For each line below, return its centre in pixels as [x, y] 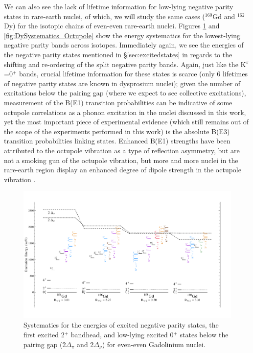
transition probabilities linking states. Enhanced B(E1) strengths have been [117, 141]
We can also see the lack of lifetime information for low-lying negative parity [119, 6]
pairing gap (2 [45, 344]
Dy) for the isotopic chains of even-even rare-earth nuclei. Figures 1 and [112, 26]
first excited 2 [44, 334]
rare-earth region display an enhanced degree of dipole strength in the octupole [123, 170]
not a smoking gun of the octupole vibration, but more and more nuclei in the [121, 160]
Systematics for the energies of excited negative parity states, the [121, 325]
